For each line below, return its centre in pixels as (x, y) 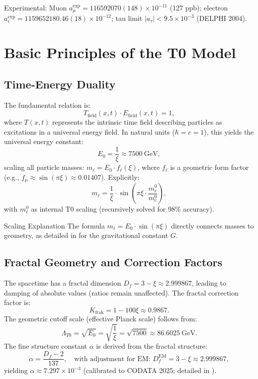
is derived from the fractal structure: (152, 346)
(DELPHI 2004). (222, 18)
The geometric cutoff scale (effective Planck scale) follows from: (101, 319)
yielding (16, 370)
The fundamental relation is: (47, 105)
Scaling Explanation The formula (54, 225)
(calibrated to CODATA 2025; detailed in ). (150, 370)
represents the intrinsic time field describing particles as (137, 122)
